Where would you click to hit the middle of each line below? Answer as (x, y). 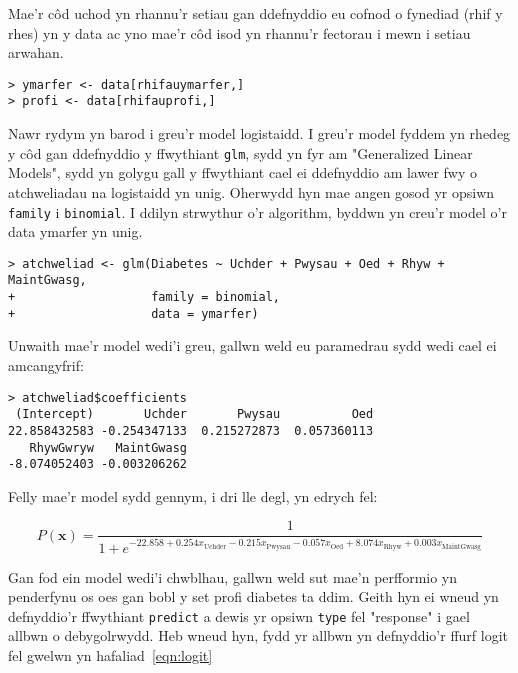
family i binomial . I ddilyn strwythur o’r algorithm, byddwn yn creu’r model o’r (257, 211)
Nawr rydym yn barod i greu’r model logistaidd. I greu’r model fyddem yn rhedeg (259, 133)
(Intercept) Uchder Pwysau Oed (194, 414)
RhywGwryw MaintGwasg (108, 447)
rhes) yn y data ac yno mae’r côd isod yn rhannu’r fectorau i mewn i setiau (239, 32)
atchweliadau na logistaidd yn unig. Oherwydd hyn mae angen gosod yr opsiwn (251, 191)
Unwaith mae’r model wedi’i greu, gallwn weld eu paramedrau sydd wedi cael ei (252, 345)
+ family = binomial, (144, 297)
